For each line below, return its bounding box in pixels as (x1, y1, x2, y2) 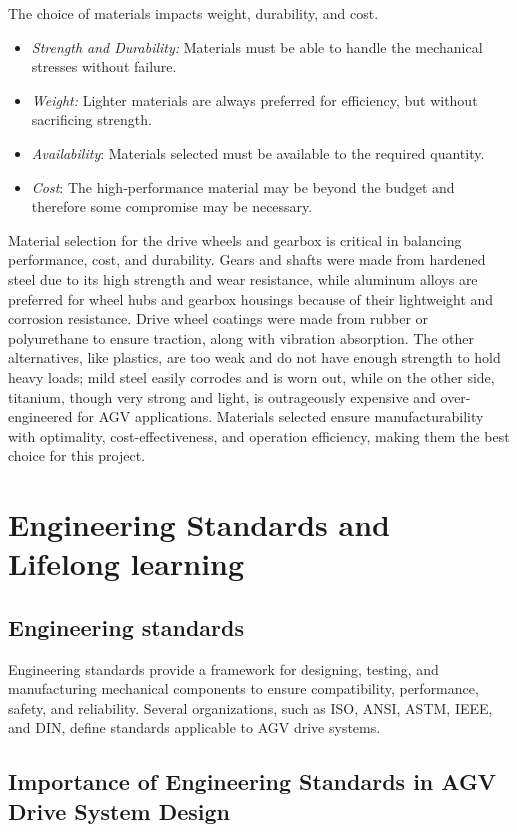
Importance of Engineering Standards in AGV (8, 766, 497, 797)
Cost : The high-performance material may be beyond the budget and (31, 176, 455, 197)
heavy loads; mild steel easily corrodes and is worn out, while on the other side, (8, 366, 495, 387)
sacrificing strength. (31, 109, 152, 130)
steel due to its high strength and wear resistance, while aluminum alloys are (8, 268, 478, 289)
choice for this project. (8, 445, 146, 466)
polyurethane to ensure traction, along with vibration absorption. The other (8, 327, 474, 348)
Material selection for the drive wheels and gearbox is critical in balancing (8, 229, 462, 250)
